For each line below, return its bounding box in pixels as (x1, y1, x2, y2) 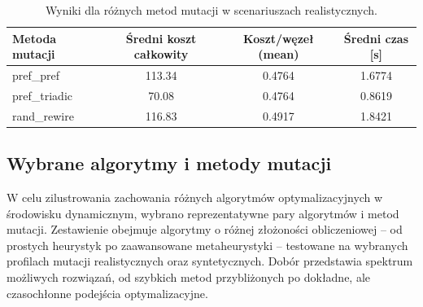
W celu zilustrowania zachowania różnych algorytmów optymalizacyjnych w (7, 189, 383, 206)
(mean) (258, 46, 299, 63)
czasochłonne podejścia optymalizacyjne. (7, 284, 208, 301)
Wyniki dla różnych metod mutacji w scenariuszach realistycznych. (46, 2, 377, 18)
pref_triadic (12, 86, 72, 103)
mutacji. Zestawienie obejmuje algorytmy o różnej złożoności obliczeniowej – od (7, 221, 403, 238)
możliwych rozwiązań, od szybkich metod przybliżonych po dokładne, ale (7, 268, 371, 285)
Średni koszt (125, 29, 197, 46)
